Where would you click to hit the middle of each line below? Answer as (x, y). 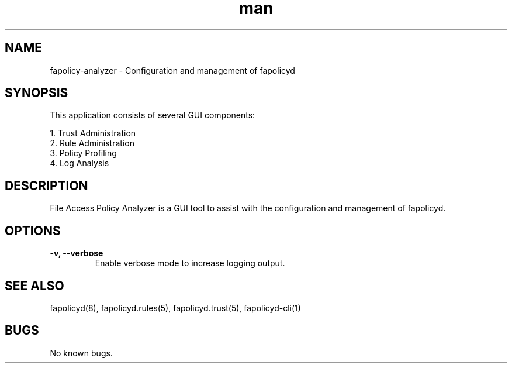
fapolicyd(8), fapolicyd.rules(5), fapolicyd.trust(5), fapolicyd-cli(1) (175, 308)
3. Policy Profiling (83, 153)
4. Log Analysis (79, 163)
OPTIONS (33, 231)
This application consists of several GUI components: (153, 115)
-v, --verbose (77, 253)
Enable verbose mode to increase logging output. (190, 263)
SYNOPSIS (37, 93)
